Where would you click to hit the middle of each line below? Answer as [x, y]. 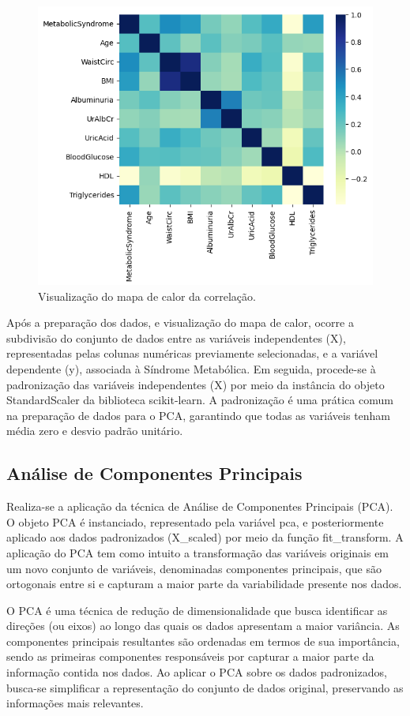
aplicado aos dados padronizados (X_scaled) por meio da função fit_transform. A [205, 537]
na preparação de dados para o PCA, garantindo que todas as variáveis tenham [199, 415]
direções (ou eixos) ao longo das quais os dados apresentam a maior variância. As [203, 626]
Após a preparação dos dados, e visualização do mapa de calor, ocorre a [180, 322]
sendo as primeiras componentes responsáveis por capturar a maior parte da [190, 656]
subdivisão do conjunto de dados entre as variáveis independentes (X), [176, 337]
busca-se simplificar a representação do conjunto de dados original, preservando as [205, 687]
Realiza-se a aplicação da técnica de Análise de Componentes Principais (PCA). [200, 506]
